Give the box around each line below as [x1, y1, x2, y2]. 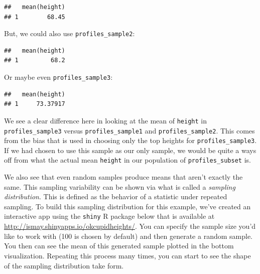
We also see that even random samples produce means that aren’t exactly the [4, 172, 243, 182]
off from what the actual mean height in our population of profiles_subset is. [4, 155, 251, 165]
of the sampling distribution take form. [4, 260, 124, 270]
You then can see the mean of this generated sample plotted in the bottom [4, 240, 234, 251]
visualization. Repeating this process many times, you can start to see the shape [4, 250, 251, 260]
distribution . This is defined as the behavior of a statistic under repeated [4, 191, 227, 202]
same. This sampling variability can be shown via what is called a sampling [4, 181, 235, 192]
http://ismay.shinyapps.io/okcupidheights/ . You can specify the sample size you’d [4, 221, 256, 231]
